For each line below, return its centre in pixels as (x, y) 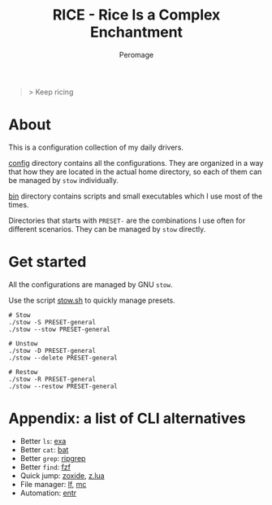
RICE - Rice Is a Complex (136, 15)
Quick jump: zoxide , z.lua (62, 475)
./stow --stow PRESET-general (60, 329)
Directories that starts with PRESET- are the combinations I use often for (127, 220)
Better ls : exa (43, 441)
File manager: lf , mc (53, 484)
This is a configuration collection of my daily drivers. (96, 147)
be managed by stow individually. (64, 180)
